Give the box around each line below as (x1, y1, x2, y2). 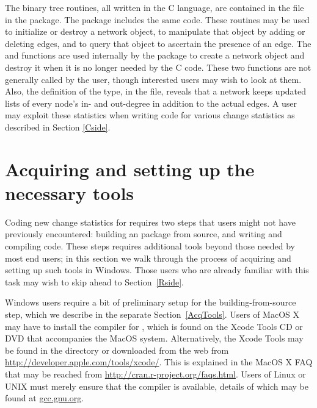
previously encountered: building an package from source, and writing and (5, 227, 282, 240)
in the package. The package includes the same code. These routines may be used (5, 13, 310, 26)
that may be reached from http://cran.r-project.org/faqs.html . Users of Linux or (5, 367, 306, 380)
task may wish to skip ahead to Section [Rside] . (5, 275, 184, 288)
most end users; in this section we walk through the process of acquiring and (5, 251, 291, 264)
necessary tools (5, 180, 134, 205)
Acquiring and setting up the (5, 156, 255, 181)
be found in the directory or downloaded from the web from (5, 343, 229, 356)
